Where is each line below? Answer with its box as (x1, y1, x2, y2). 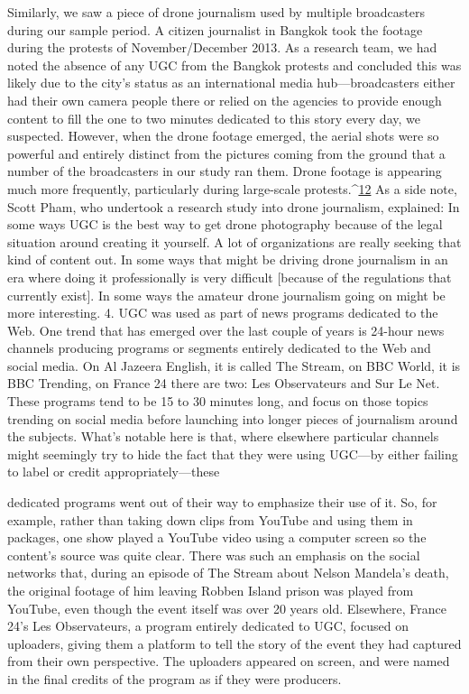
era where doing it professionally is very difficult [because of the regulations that (7, 267, 452, 286)
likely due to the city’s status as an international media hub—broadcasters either (7, 73, 455, 92)
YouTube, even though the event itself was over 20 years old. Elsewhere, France (7, 598, 446, 617)
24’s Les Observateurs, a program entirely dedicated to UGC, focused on (7, 616, 409, 635)
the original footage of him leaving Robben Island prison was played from (7, 581, 414, 599)
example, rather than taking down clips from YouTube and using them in (7, 510, 413, 529)
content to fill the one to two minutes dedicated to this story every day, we (7, 108, 420, 127)
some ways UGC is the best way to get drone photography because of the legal (7, 215, 443, 234)
